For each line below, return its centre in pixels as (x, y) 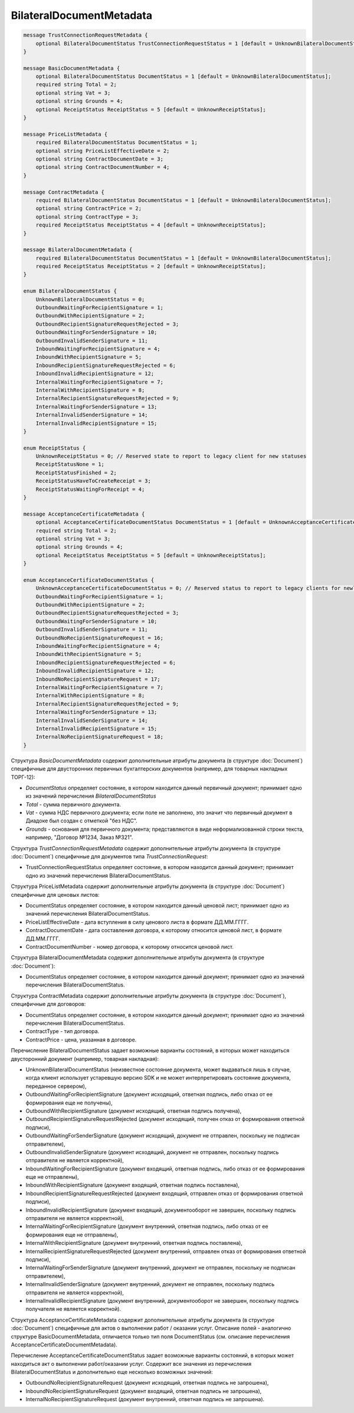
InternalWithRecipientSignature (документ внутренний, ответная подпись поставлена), (134, 1243)
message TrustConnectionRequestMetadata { (86, 35)
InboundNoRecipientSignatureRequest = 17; (98, 679)
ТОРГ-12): (23, 777)
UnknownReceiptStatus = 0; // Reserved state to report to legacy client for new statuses (171, 456)
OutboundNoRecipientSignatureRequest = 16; (99, 638)
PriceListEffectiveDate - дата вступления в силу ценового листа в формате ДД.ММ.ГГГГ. (137, 922)
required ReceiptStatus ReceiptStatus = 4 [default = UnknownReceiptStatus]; (151, 225)
